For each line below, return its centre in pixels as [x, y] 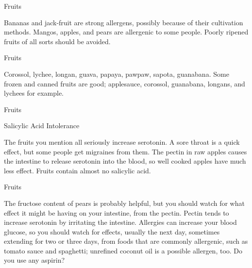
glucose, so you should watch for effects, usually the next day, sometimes [112, 231]
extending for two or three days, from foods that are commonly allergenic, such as [126, 241]
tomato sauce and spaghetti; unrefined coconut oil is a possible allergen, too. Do [123, 250]
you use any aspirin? [34, 260]
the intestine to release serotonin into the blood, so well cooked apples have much [125, 161]
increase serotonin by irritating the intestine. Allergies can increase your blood [120, 222]
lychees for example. [34, 93]
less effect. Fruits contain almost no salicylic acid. [77, 170]
